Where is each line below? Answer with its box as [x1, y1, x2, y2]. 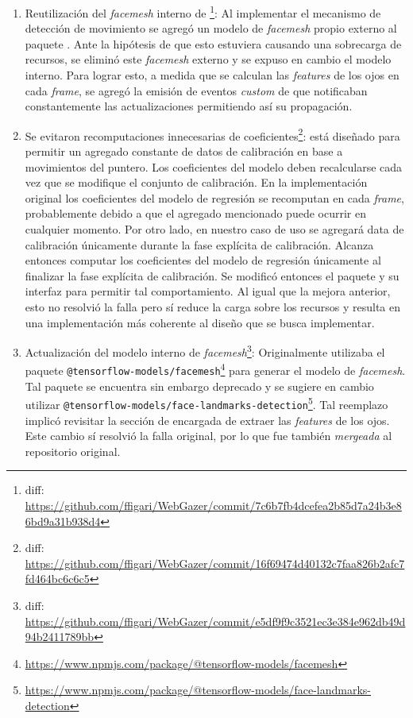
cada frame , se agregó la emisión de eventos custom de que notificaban [25, 82, 368, 98]
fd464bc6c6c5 [25, 570, 90, 587]
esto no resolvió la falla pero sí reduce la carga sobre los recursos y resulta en [25, 299, 401, 315]
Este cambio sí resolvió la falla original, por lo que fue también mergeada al [25, 427, 392, 444]
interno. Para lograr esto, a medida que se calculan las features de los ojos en [25, 67, 399, 83]
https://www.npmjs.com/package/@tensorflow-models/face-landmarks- [25, 681, 372, 698]
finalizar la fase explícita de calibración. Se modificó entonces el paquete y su [25, 267, 399, 284]
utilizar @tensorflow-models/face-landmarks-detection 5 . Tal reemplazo [25, 394, 388, 412]
